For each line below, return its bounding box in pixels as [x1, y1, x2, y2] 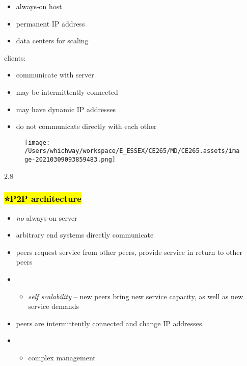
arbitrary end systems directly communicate [16, 229, 154, 240]
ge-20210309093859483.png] [24, 156, 116, 164]
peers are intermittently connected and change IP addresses [16, 318, 202, 328]
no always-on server [16, 212, 77, 223]
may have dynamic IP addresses [16, 103, 116, 114]
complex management [28, 352, 96, 362]
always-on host [16, 1, 62, 11]
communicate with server [16, 69, 94, 80]
